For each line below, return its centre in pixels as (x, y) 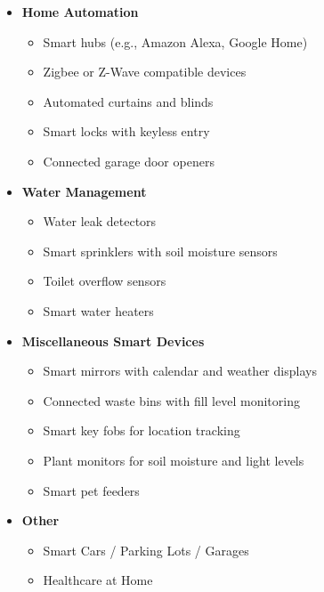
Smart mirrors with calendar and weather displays (180, 371)
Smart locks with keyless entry (126, 131)
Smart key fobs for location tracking (142, 430)
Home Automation (80, 12)
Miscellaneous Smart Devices (113, 341)
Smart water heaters (98, 310)
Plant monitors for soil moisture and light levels (174, 460)
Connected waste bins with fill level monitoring (171, 400)
